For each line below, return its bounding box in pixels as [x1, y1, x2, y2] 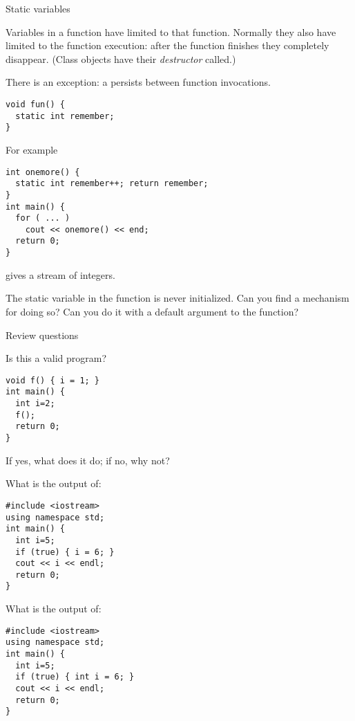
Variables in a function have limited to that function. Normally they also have [6, 24, 336, 39]
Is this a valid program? [6, 351, 107, 365]
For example [6, 142, 58, 156]
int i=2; [15, 399, 55, 409]
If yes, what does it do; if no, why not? [6, 453, 170, 467]
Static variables [6, 1, 70, 15]
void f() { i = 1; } [6, 375, 100, 385]
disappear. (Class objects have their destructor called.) [6, 51, 236, 66]
